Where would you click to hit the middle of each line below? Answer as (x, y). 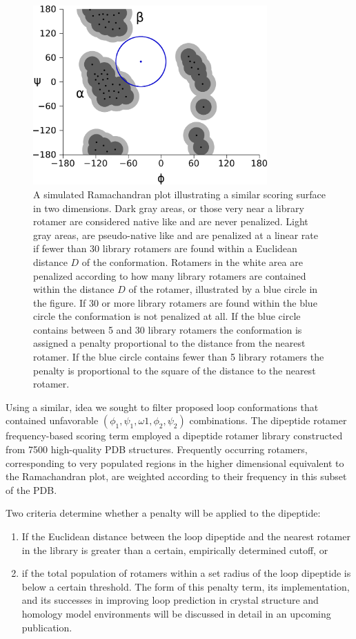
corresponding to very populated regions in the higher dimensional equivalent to (175, 462)
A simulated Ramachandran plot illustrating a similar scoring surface (179, 194)
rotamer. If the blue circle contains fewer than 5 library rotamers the (179, 357)
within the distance (74, 289)
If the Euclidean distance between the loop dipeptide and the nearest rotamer (186, 536)
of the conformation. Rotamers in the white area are (192, 261)
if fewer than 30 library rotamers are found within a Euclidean (165, 248)
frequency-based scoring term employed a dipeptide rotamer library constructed (174, 436)
